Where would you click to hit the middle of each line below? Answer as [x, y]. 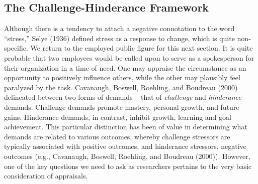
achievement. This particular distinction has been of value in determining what [126, 127]
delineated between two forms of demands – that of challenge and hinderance [123, 97]
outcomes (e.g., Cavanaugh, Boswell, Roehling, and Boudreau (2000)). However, [127, 156]
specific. [16, 48]
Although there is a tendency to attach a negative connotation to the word [119, 28]
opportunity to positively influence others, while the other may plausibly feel [122, 77]
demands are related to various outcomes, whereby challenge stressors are [117, 136]
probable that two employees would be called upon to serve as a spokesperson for [129, 57]
